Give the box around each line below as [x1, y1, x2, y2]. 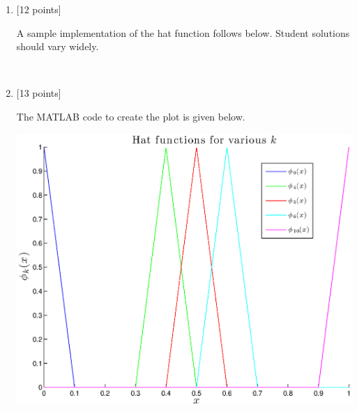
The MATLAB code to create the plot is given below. [16, 109, 245, 123]
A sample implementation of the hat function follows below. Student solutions [16, 25, 350, 40]
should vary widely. [16, 39, 99, 54]
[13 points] [16, 86, 61, 100]
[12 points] [16, 2, 61, 16]
